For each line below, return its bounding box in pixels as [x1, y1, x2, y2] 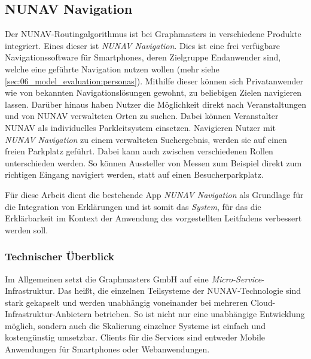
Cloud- [251, 296, 276, 308]
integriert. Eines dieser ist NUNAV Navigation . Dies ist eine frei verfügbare [5, 39, 280, 51]
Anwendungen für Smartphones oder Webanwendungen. [5, 343, 210, 355]
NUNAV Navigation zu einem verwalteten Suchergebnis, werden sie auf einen [5, 133, 287, 145]
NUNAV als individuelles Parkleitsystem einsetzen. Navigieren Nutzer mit [5, 121, 276, 133]
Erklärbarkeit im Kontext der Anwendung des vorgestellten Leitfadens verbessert [5, 212, 302, 224]
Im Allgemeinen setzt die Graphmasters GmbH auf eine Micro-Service [5, 272, 262, 285]
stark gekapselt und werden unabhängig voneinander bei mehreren [5, 296, 248, 308]
